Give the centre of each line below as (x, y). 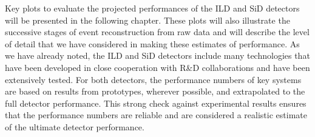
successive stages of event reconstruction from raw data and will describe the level (157, 32)
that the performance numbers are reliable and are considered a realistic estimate (156, 115)
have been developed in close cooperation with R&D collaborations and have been (157, 67)
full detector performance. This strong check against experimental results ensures (156, 103)
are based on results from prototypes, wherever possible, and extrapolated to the (155, 91)
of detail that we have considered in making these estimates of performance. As (152, 43)
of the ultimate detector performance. (75, 126)
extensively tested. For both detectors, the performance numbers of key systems (153, 79)
